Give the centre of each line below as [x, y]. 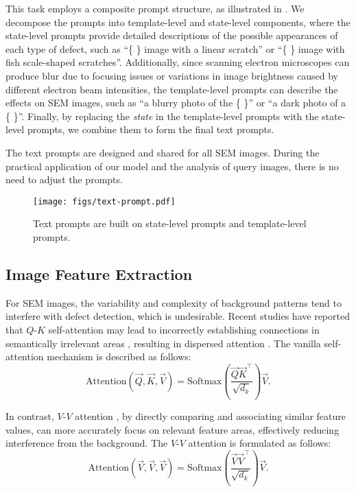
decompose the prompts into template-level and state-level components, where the [178, 22]
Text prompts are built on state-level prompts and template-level [170, 223]
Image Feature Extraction [99, 273]
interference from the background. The [87, 443]
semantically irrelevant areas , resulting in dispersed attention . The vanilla [163, 343]
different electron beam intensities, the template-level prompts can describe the [172, 89]
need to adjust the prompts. [64, 179]
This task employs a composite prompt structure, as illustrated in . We [155, 8]
